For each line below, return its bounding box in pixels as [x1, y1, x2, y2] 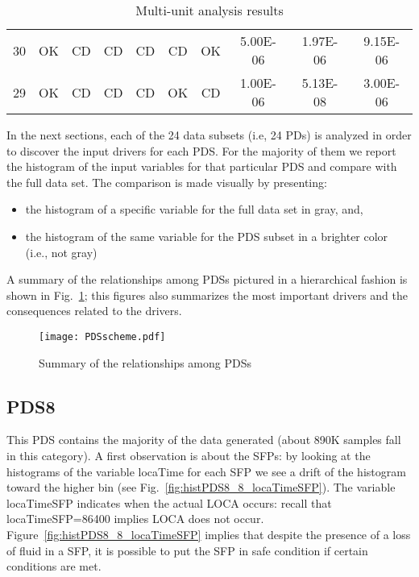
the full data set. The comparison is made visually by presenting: [6, 173, 327, 190]
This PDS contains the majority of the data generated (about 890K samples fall [6, 431, 401, 448]
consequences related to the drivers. [6, 302, 182, 319]
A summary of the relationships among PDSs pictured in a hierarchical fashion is [6, 271, 408, 288]
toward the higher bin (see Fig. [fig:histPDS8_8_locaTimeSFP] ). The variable [6, 479, 396, 496]
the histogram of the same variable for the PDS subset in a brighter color [25, 227, 388, 244]
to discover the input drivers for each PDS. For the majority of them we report [6, 142, 396, 159]
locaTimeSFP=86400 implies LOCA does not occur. [6, 510, 264, 527]
